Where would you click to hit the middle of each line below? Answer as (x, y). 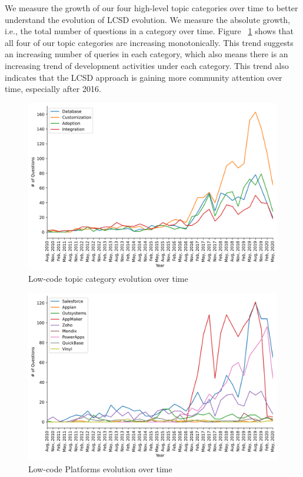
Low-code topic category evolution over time (108, 279)
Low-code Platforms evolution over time (100, 468)
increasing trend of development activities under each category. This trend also (147, 65)
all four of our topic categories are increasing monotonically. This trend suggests (149, 42)
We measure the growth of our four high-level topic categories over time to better (151, 8)
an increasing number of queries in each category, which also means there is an (146, 54)
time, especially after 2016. (53, 89)
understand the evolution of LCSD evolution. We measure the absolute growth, (147, 19)
